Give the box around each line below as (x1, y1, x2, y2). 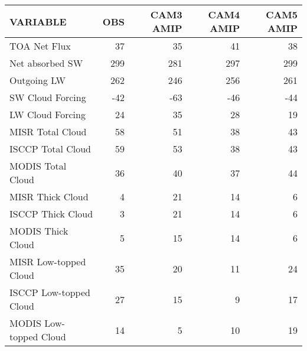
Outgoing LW (9, 73, 66, 87)
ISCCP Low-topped (9, 285, 90, 299)
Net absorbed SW (9, 56, 83, 70)
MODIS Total (9, 159, 67, 173)
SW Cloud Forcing (9, 90, 86, 104)
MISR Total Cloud (9, 125, 87, 138)
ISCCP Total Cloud (9, 142, 92, 155)
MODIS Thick (9, 224, 68, 238)
